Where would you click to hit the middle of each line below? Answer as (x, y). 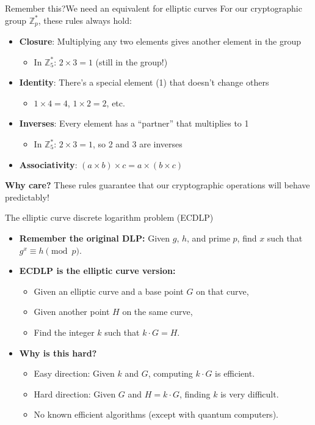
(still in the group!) (132, 61)
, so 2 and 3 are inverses (137, 144)
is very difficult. (250, 394)
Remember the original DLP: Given (95, 238)
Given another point (72, 312)
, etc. (116, 102)
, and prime (208, 238)
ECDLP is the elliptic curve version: (97, 271)
